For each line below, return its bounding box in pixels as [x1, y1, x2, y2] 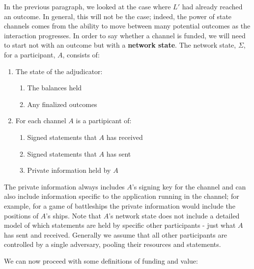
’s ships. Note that [46, 210, 101, 220]
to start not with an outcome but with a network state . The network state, [4, 40, 236, 50]
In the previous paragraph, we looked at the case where [4, 1, 171, 11]
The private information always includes [4, 181, 125, 191]
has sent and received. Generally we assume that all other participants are [4, 229, 227, 240]
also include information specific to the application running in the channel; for [4, 191, 239, 201]
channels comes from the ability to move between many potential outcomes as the [4, 21, 251, 31]
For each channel [15, 115, 66, 126]
